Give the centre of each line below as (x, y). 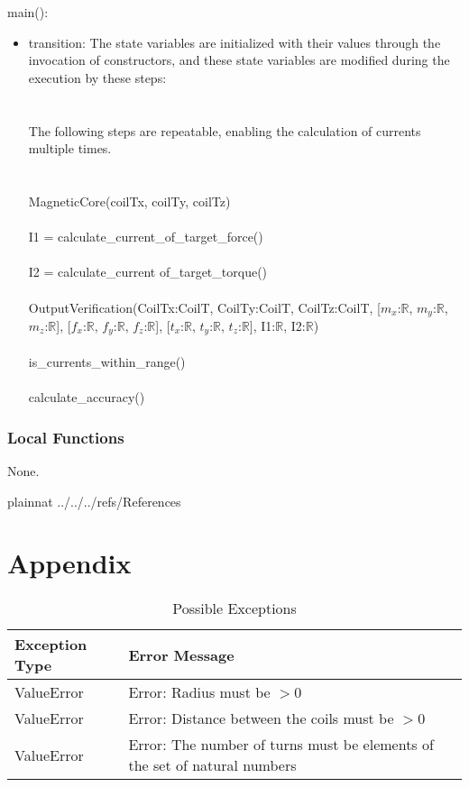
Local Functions (66, 437)
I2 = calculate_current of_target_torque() (148, 272)
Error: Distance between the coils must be (261, 718)
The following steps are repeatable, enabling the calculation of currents (225, 130)
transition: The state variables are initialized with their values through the (234, 42)
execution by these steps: (97, 77)
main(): (28, 12)
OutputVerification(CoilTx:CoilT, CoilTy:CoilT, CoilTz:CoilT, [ (204, 307)
